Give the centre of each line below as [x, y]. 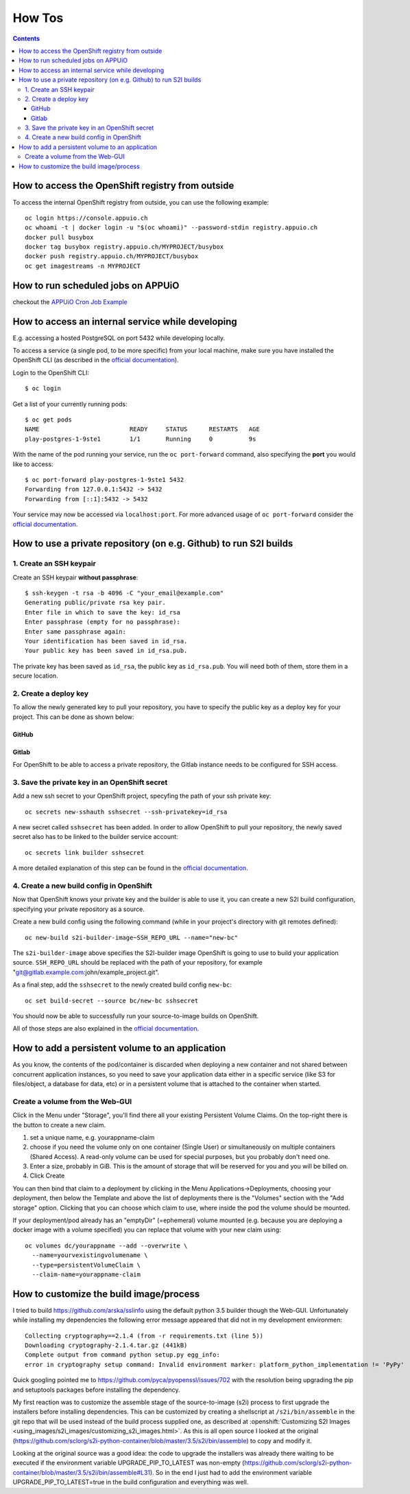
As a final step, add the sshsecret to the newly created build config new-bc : [122, 985]
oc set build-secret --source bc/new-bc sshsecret [112, 1000]
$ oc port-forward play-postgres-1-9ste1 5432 [105, 480]
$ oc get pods [48, 420]
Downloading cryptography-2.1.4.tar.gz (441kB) [106, 1345]
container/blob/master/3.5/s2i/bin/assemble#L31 [82, 1472]
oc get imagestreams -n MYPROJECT [83, 266]
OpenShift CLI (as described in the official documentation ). [96, 360]
